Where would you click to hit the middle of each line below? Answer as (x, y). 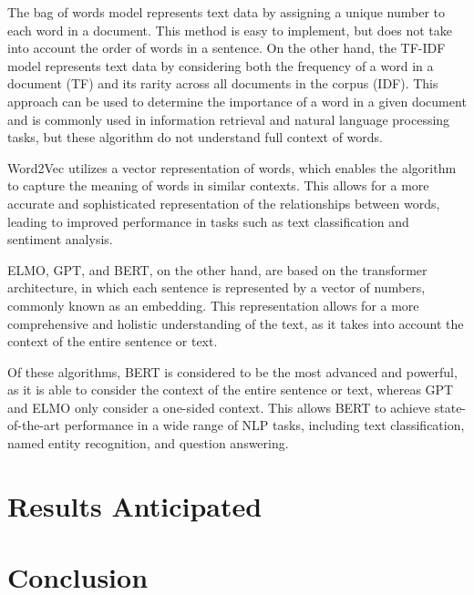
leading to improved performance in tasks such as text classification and (208, 221)
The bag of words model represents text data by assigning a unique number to (227, 12)
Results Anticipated (135, 505)
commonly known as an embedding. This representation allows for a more (213, 305)
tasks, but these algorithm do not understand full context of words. (195, 137)
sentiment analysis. (60, 239)
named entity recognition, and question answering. (148, 443)
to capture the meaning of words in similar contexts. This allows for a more (218, 185)
